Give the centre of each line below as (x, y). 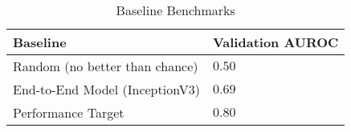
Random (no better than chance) (106, 66)
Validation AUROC (275, 42)
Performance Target (69, 112)
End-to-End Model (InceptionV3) (106, 89)
